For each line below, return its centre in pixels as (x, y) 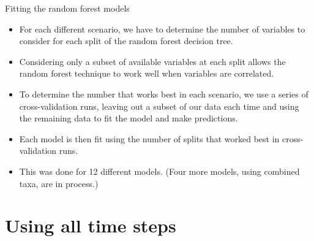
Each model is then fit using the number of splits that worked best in (149, 138)
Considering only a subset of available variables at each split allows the (152, 61)
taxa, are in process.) (59, 183)
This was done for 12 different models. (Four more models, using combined (159, 171)
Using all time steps (91, 225)
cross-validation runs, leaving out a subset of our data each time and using (159, 106)
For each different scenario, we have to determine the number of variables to (162, 29)
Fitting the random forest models (67, 8)
